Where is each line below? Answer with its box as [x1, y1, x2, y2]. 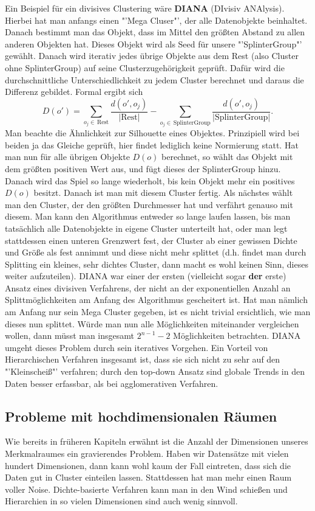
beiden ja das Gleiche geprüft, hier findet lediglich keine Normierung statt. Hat [5, 138, 299, 151]
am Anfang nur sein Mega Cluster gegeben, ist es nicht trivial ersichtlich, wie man [5, 305, 311, 318]
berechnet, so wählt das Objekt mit [161, 150, 293, 163]
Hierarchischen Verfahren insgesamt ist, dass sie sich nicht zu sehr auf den [5, 353, 280, 366]
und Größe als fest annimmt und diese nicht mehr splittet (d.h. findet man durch [5, 246, 307, 259]
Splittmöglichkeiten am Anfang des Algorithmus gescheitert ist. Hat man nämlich [5, 293, 308, 306]
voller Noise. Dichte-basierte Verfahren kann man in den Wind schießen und [5, 482, 288, 495]
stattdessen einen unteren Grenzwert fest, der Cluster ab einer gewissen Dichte [5, 234, 297, 246]
